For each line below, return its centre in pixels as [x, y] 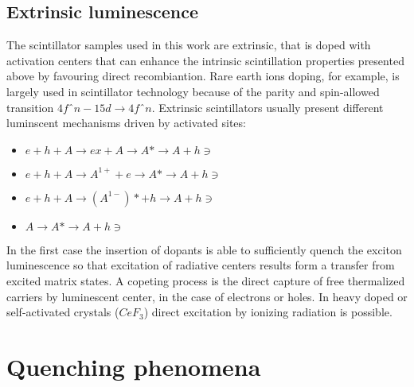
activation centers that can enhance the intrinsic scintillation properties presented [205, 60]
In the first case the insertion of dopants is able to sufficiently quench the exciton [204, 249]
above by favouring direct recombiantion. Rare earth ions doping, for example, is [203, 76]
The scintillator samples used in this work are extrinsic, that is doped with [189, 45]
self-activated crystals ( [63, 312]
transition [30, 107]
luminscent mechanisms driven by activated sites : [127, 123]
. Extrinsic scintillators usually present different [268, 107]
